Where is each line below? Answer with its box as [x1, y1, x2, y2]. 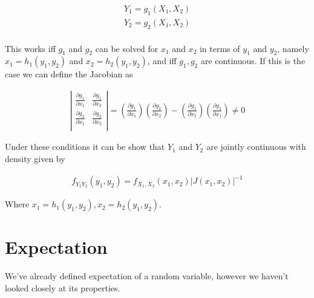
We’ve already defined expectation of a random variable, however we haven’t [5, 270, 289, 282]
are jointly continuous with [206, 140, 306, 153]
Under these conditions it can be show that [5, 140, 165, 153]
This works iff [5, 42, 56, 54]
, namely [277, 42, 309, 54]
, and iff [147, 54, 177, 67]
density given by [5, 152, 65, 164]
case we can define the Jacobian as [5, 68, 133, 80]
